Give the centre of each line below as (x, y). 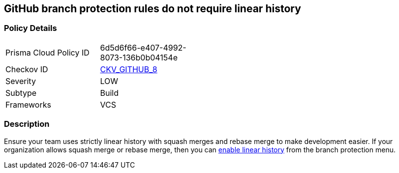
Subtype (21, 93)
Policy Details (31, 28)
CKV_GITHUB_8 (129, 69)
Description (27, 124)
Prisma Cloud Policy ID (47, 52)
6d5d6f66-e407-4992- (143, 47)
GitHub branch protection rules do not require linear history (153, 9)
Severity (21, 81)
